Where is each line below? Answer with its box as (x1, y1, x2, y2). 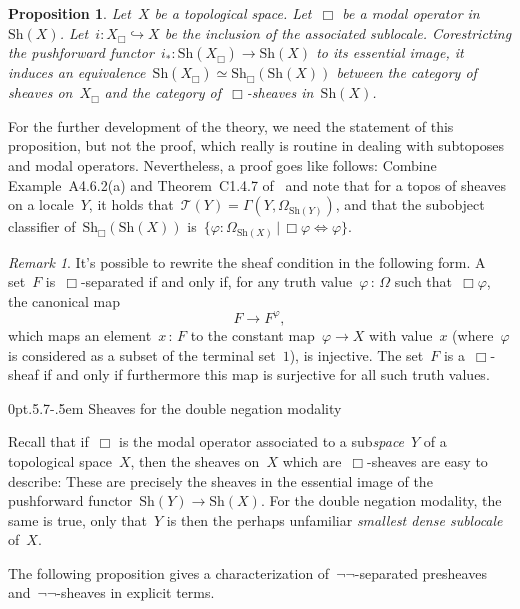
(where (452, 324, 494, 345)
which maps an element (8, 324, 152, 345)
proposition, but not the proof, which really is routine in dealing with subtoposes (8, 135, 505, 156)
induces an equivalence (8, 62, 146, 83)
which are (282, 450, 342, 471)
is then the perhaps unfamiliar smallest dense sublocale (166, 509, 503, 530)
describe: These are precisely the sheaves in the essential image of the (8, 470, 433, 491)
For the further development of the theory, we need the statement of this (8, 115, 454, 136)
